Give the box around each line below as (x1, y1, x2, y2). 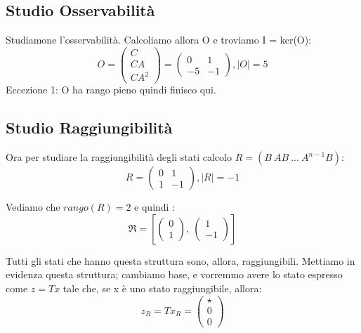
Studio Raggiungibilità (6, 117, 173, 138)
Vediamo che (6, 200, 60, 214)
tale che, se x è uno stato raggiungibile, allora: (63, 281, 262, 296)
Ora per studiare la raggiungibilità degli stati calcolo (6, 150, 232, 164)
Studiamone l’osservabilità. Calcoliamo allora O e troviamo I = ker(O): (6, 32, 312, 47)
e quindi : (134, 200, 176, 214)
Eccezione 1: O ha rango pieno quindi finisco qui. (6, 82, 216, 97)
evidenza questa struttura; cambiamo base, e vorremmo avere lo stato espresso (6, 267, 343, 282)
